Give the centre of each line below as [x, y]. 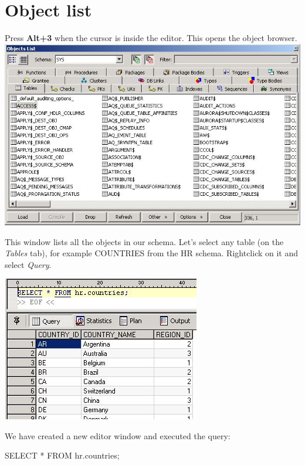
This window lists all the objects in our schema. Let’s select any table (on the [144, 241]
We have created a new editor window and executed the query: [118, 435]
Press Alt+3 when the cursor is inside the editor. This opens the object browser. [151, 38]
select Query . [28, 264]
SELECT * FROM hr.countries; [62, 455]
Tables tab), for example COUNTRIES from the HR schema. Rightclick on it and [152, 253]
